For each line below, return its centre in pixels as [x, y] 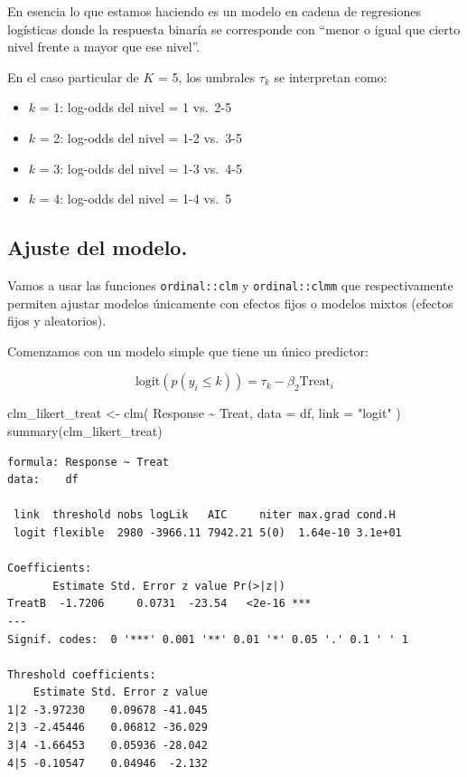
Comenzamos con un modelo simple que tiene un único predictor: [188, 351]
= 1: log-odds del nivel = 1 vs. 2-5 [135, 107]
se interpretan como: [331, 76]
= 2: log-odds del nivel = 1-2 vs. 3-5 [140, 137]
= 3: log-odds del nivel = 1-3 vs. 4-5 [140, 168]
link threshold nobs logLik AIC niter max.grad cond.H [205, 515]
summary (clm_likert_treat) [85, 430]
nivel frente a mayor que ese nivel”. [104, 47]
